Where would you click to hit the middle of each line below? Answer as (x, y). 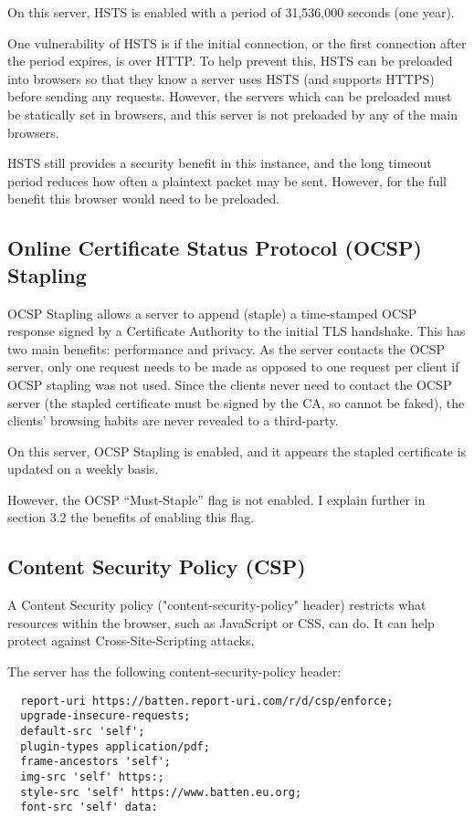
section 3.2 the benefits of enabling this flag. (131, 517)
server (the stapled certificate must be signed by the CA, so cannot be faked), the (236, 402)
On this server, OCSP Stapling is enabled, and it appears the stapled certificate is (237, 451)
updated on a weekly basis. (83, 469)
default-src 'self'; (83, 731)
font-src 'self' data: (89, 808)
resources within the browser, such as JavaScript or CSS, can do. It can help (221, 622)
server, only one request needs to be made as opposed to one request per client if (233, 367)
